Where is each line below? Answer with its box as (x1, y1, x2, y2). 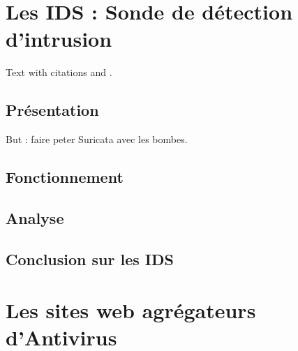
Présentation (6, 99, 99, 121)
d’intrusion (6, 24, 112, 53)
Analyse (6, 207, 64, 228)
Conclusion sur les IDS (6, 248, 174, 269)
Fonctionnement (6, 166, 124, 188)
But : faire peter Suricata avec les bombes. (6, 132, 188, 147)
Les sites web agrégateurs (6, 296, 256, 324)
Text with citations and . (6, 65, 112, 80)
